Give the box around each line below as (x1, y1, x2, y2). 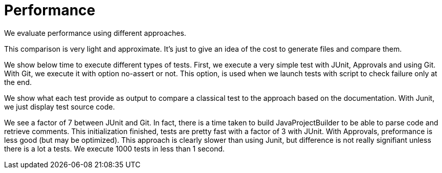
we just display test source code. (4, 102, 115, 111)
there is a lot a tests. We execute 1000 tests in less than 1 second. (4, 144, 225, 153)
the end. (4, 77, 32, 86)
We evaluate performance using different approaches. (4, 28, 186, 37)
